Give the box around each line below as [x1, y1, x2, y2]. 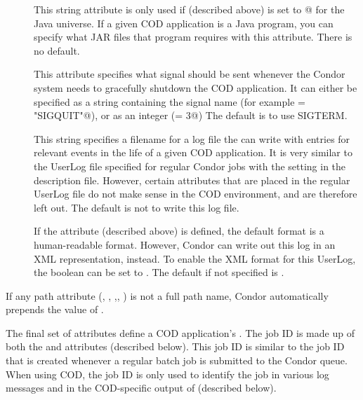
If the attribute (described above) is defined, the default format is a [34, 223, 324, 238]
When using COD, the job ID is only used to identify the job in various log [6, 366, 329, 381]
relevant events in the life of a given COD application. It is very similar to [34, 145, 352, 160]
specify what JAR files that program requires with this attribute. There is [34, 29, 352, 44]
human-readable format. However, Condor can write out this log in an [34, 237, 336, 251]
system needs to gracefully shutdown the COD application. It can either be [34, 80, 357, 95]
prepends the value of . [6, 302, 104, 317]
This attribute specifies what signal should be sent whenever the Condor [34, 67, 345, 81]
